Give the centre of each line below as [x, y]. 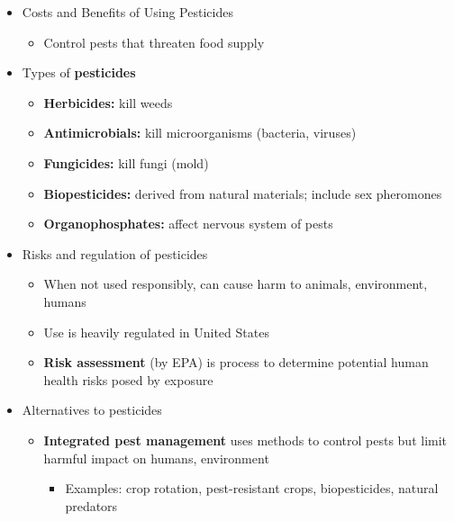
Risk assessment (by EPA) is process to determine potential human [236, 362]
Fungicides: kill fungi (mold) [126, 162]
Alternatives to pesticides [92, 410]
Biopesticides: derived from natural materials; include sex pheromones [243, 193]
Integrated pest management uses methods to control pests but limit [245, 440]
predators [91, 505]
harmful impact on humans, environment [156, 458]
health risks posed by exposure [128, 379]
